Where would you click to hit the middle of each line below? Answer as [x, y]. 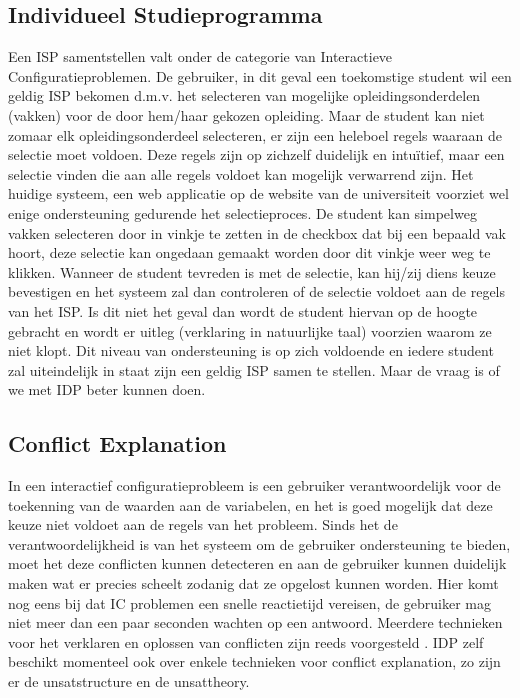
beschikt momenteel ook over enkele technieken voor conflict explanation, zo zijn [254, 661]
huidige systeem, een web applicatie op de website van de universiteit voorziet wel [258, 193]
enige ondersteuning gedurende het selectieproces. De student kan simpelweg [242, 212]
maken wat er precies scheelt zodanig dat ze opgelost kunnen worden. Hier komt [253, 583]
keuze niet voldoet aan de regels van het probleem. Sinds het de [203, 524]
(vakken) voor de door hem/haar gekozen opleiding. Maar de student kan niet [246, 114]
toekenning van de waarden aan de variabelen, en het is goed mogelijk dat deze [250, 504]
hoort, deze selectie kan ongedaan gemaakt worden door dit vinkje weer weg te [249, 252]
